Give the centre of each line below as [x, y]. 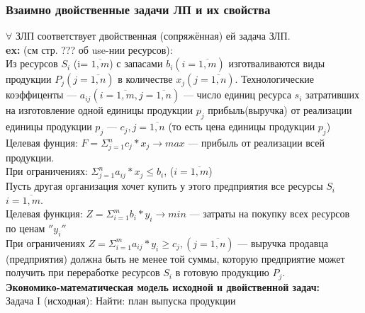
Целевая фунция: [42, 142]
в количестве [145, 79]
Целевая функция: [44, 214]
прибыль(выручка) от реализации [280, 110]
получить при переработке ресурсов [83, 272]
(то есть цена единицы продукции [242, 126]
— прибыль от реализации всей [256, 142]
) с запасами [136, 63]
